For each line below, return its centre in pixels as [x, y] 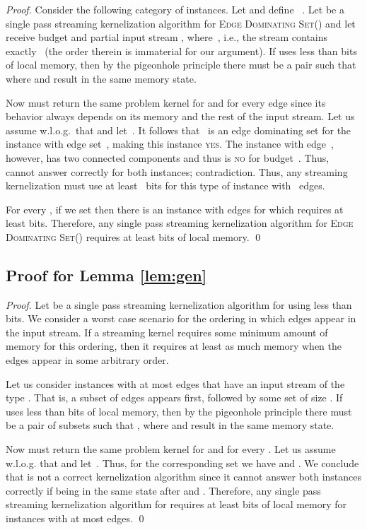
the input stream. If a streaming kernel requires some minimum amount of [167, 332]
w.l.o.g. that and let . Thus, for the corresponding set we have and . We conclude [182, 463]
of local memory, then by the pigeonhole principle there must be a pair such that [181, 65]
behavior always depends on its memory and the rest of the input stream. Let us [180, 116]
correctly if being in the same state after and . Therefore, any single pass [163, 490]
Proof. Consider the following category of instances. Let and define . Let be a [175, 9]
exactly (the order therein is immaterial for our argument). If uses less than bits [181, 51]
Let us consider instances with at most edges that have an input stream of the [175, 383]
